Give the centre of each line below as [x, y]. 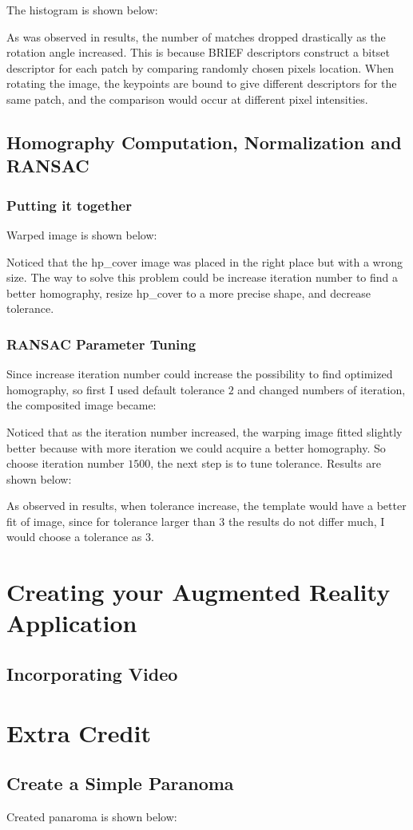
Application [72, 623]
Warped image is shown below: [82, 234]
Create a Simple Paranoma [120, 783]
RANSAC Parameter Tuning [101, 344]
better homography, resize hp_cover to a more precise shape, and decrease [189, 292]
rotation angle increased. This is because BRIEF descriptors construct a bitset [198, 52]
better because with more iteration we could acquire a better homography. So [196, 447]
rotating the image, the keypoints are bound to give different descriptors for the [202, 83]
